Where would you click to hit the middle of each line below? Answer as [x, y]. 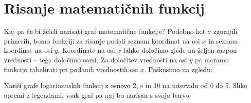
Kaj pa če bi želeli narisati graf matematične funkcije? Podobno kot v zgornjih [121, 31]
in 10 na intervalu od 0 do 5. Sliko [197, 85]
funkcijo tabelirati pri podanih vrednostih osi [71, 69]
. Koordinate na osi [86, 50]
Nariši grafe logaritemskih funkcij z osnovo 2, [71, 85]
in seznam [223, 40]
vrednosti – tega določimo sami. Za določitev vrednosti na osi [96, 59]
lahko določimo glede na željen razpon [180, 50]
